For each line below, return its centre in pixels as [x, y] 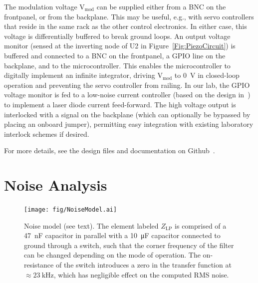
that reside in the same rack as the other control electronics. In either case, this [126, 26]
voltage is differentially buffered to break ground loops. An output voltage [117, 36]
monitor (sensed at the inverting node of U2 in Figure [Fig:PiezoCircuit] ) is [120, 46]
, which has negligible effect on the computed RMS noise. [141, 274]
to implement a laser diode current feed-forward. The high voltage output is [120, 104]
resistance [39, 265]
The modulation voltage [41, 6]
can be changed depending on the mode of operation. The [112, 255]
